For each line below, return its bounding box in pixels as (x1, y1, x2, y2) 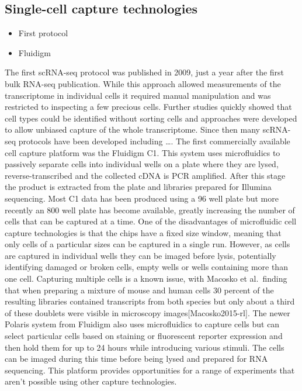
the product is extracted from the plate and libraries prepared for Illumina (5, 181, 272, 193)
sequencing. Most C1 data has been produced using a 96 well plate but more (5, 192, 279, 204)
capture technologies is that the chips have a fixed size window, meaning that (5, 226, 282, 238)
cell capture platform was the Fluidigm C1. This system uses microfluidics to (5, 146, 280, 158)
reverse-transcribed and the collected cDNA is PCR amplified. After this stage (5, 169, 286, 181)
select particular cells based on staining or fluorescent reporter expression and (5, 330, 283, 342)
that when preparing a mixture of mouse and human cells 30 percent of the (5, 283, 274, 296)
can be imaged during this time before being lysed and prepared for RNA (5, 352, 268, 365)
